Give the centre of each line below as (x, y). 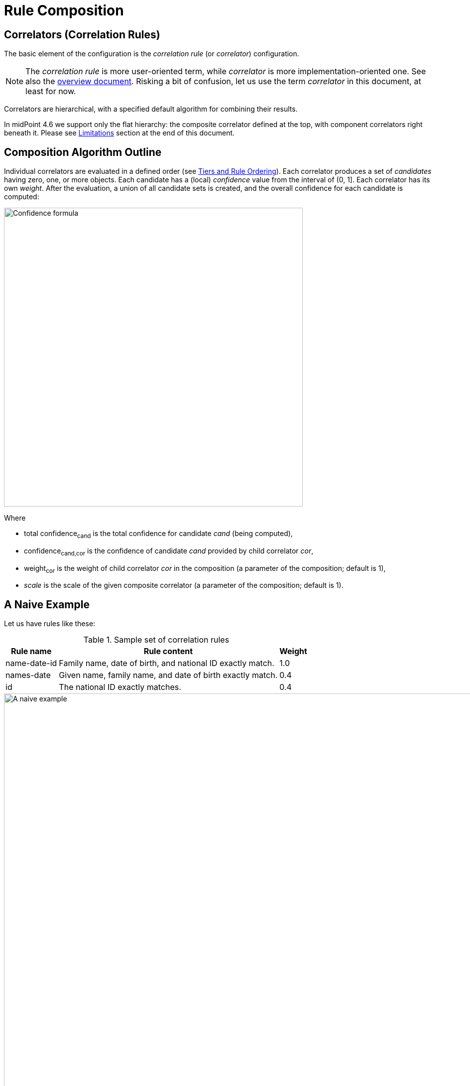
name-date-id (31, 663)
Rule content (168, 651)
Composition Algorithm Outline (83, 152)
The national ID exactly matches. (120, 687)
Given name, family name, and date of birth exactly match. (168, 675)
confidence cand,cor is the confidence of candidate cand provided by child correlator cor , (169, 551)
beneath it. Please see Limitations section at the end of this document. (119, 133)
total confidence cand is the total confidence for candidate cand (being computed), (158, 534)
